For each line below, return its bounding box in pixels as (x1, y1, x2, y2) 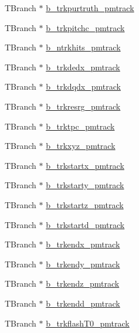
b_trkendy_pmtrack (46, 257, 120, 270)
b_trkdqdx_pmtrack (46, 80, 121, 93)
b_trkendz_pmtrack (46, 277, 120, 290)
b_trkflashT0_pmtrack (46, 317, 130, 329)
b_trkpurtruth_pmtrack (46, 2, 134, 13)
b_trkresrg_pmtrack (46, 100, 121, 112)
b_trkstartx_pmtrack (46, 159, 124, 171)
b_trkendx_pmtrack (46, 238, 120, 250)
